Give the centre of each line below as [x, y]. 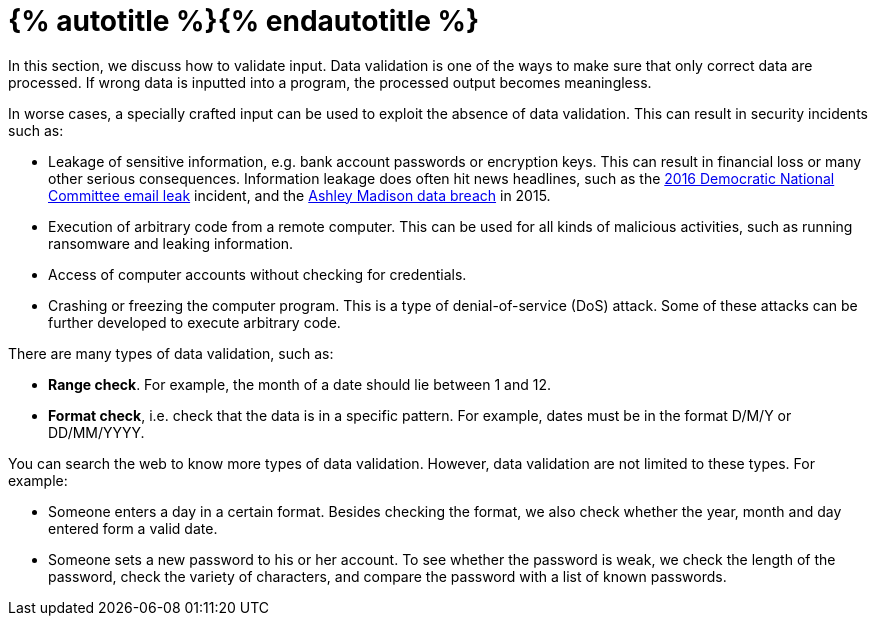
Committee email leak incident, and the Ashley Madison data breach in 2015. [299, 195]
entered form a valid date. [133, 528]
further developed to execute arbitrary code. [194, 322]
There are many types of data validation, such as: [171, 353]
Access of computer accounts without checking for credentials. [257, 274]
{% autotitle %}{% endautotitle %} [244, 21]
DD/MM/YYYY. [96, 432]
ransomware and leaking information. [171, 243]
